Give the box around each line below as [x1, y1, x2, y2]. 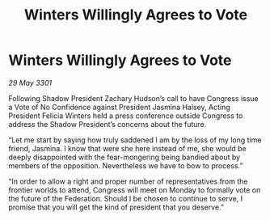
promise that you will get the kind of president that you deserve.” [8, 202, 225, 212]
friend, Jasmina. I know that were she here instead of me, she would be [8, 143, 247, 153]
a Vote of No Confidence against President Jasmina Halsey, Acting [8, 102, 230, 112]
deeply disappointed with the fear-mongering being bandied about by [8, 152, 241, 162]
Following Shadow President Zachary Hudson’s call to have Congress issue [8, 93, 259, 103]
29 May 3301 [8, 78, 53, 87]
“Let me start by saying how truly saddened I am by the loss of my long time [8, 135, 262, 145]
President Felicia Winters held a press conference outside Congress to [8, 111, 243, 121]
